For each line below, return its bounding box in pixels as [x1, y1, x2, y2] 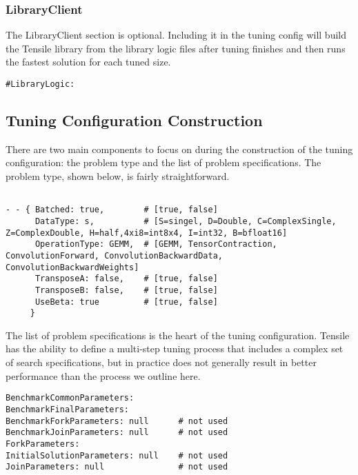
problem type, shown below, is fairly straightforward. [6, 169, 230, 183]
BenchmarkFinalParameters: [6, 404, 129, 414]
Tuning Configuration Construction [6, 110, 263, 131]
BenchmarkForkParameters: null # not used [6, 416, 228, 426]
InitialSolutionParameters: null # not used [6, 450, 228, 461]
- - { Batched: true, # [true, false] [6, 205, 218, 215]
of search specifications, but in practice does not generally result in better [6, 355, 317, 370]
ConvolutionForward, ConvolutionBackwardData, [6, 250, 223, 261]
